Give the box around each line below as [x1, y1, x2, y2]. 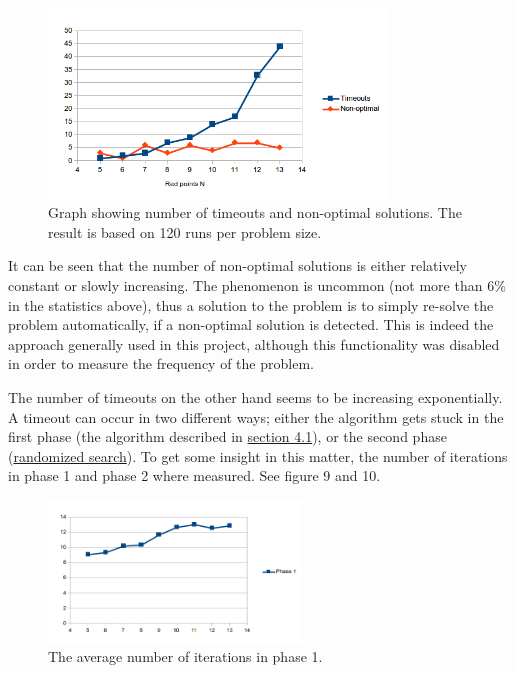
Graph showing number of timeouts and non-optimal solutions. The [48, 202, 462, 223]
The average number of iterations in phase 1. [48, 646, 323, 667]
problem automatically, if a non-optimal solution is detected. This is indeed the [8, 314, 494, 335]
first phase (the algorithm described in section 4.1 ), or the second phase [8, 426, 447, 447]
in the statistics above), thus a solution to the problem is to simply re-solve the [8, 294, 494, 315]
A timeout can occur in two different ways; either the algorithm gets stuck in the [8, 406, 504, 427]
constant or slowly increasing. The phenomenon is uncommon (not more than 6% [8, 274, 506, 295]
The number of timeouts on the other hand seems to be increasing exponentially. [8, 386, 503, 407]
